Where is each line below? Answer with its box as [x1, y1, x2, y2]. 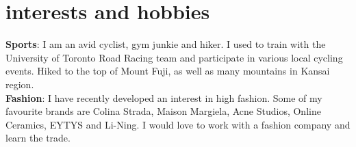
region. [5, 77, 34, 91]
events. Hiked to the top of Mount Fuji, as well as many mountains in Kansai [5, 64, 330, 78]
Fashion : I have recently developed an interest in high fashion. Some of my [5, 90, 322, 105]
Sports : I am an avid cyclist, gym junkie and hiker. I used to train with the [5, 37, 326, 51]
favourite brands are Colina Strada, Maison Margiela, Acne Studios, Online [5, 104, 321, 118]
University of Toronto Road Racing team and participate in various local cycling [5, 50, 343, 64]
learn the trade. [5, 131, 71, 145]
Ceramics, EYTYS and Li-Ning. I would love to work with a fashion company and [5, 117, 351, 131]
